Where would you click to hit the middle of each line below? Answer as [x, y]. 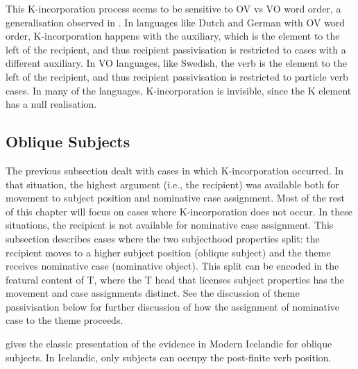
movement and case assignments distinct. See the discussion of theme [153, 293]
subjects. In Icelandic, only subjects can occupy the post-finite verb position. [169, 357]
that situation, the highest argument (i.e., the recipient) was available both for [172, 184]
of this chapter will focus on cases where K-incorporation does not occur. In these [179, 211]
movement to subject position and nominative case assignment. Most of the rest [175, 198]
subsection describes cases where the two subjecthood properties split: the [163, 238]
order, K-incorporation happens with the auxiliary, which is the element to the [173, 36]
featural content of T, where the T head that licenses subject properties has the [175, 279]
